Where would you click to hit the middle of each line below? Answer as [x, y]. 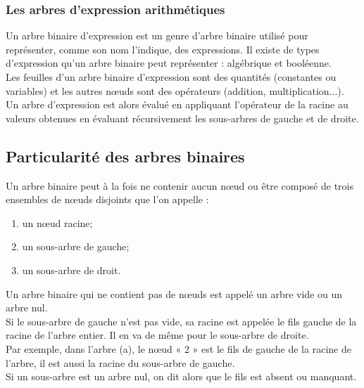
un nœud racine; [57, 222]
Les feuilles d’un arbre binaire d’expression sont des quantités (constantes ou [171, 77]
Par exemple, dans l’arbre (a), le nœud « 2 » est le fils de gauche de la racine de [178, 348]
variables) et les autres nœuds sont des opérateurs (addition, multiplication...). [175, 90]
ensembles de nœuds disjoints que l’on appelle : [107, 199]
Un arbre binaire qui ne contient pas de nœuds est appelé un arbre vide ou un [174, 293]
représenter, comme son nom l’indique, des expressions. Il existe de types [163, 49]
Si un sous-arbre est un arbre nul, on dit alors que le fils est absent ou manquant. [181, 376]
